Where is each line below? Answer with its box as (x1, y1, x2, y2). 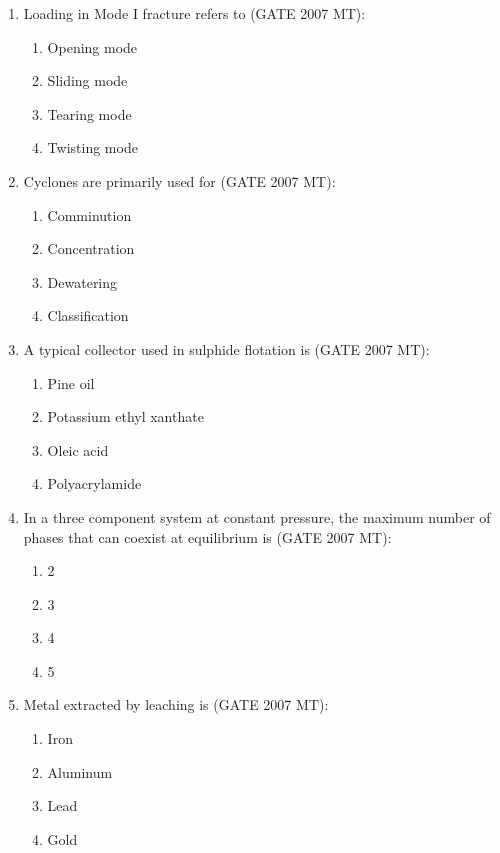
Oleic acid (47, 439, 109, 460)
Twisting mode (47, 137, 138, 158)
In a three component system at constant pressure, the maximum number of (23, 506, 491, 527)
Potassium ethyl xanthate (47, 406, 204, 427)
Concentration (47, 238, 135, 259)
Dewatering (47, 271, 118, 292)
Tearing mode (47, 103, 132, 124)
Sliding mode (47, 70, 128, 91)
